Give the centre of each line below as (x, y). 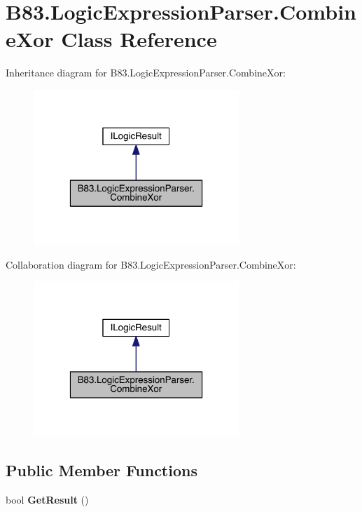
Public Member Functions (102, 470)
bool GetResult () (47, 500)
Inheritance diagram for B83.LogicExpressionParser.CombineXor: (146, 73)
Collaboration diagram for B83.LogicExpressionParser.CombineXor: (151, 264)
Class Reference (139, 39)
